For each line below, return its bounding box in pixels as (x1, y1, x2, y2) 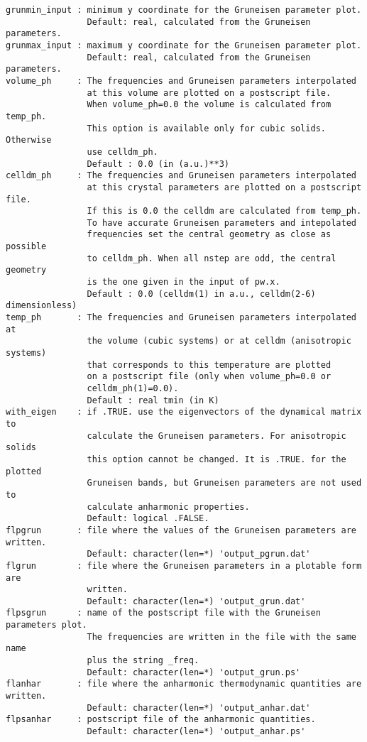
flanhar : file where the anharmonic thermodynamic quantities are (6, 679, 362, 689)
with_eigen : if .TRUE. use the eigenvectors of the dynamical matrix (6, 407, 362, 418)
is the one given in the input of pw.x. (87, 277, 280, 288)
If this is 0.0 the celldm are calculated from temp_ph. (87, 206, 362, 217)
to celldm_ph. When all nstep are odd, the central (87, 253, 336, 263)
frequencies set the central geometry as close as (87, 229, 332, 240)
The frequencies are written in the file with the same (87, 631, 356, 642)
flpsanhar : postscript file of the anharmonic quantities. (6, 714, 316, 725)
